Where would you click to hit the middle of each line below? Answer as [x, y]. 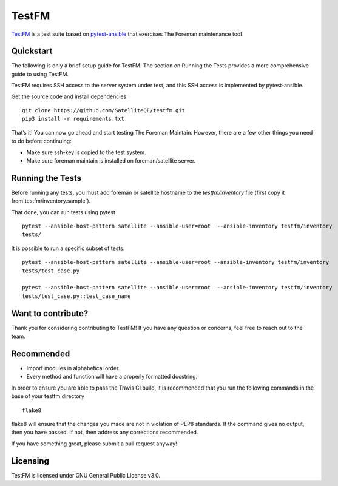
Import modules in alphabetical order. [73, 368]
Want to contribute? [50, 313]
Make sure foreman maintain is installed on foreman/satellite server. [111, 160]
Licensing [30, 461]
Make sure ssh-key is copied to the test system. [86, 152]
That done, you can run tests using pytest [63, 212]
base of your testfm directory [48, 396]
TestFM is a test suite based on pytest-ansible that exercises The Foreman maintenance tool [127, 34]
